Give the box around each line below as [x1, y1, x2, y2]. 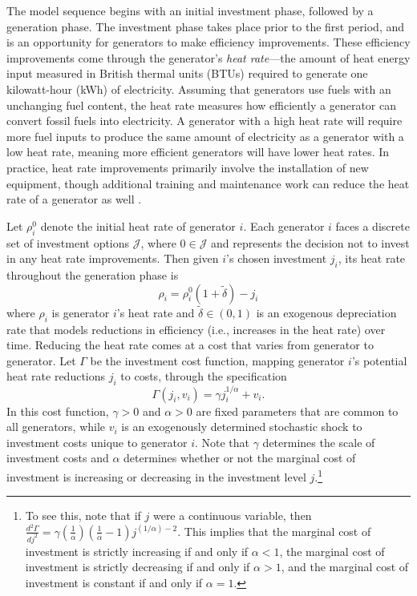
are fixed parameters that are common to [196, 402, 399, 419]
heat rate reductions [6, 368, 106, 385]
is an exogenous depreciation [256, 304, 397, 320]
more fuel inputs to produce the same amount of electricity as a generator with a [6, 127, 404, 144]
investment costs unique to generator [6, 433, 188, 450]
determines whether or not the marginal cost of [123, 449, 356, 466]
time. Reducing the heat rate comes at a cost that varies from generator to [6, 336, 374, 353]
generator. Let [6, 352, 76, 368]
